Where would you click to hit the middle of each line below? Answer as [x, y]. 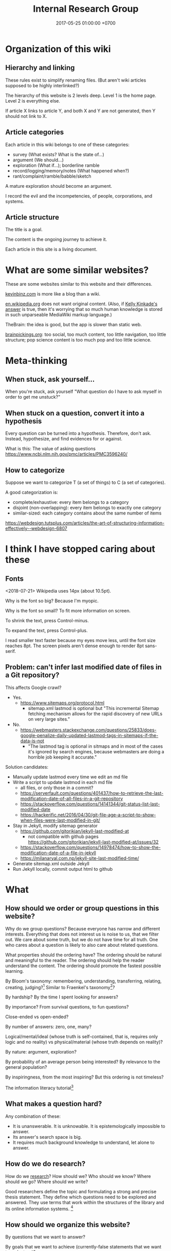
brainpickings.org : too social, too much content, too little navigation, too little [86, 334]
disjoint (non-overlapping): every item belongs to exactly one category [87, 507]
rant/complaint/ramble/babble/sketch [52, 176]
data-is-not [32, 741]
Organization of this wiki [58, 49]
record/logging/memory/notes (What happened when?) [71, 170]
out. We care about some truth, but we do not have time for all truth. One [82, 939]
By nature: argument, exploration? [41, 1052]
